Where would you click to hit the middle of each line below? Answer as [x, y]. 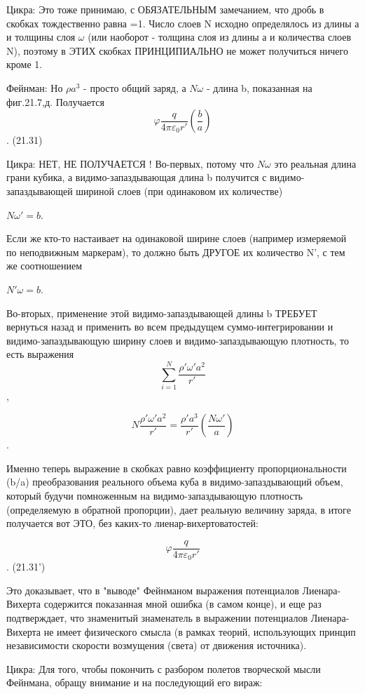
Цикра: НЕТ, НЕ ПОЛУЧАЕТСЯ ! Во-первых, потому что [130, 163]
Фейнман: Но [35, 87]
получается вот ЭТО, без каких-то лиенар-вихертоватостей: [132, 523]
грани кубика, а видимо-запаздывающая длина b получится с [137, 177]
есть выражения [40, 354]
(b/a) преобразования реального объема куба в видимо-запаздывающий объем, [175, 482]
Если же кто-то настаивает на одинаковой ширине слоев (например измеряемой [177, 238]
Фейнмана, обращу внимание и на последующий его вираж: [135, 682]
